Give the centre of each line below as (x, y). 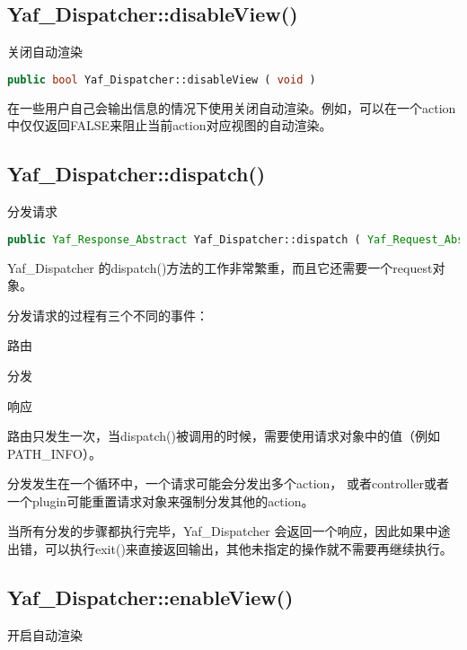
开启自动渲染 (45, 634)
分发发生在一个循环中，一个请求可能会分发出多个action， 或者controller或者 (229, 483)
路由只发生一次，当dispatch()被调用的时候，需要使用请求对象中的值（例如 (224, 436)
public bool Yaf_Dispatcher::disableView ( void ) (162, 79)
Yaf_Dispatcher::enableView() (150, 597)
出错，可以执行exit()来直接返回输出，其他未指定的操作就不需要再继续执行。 (230, 549)
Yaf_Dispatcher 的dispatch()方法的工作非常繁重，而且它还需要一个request (220, 267)
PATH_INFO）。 (55, 453)
